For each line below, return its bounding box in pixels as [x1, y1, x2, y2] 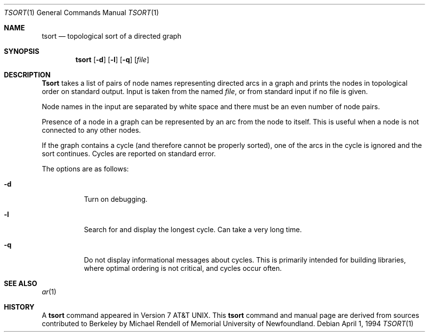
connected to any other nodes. [42, 126, 141, 134]
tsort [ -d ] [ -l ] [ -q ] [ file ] [75, 55, 149, 64]
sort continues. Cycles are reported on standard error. [42, 149, 216, 158]
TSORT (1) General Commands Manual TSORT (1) [4, 8, 159, 17]
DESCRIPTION [4, 71, 51, 79]
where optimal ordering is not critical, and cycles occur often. [84, 264, 282, 272]
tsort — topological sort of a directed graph [42, 32, 182, 40]
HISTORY [4, 303, 35, 311]
